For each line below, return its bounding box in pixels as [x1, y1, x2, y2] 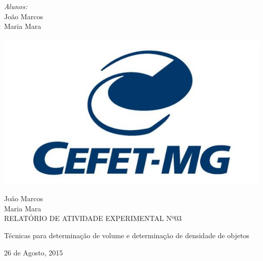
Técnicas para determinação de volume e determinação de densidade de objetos [4, 230, 249, 240]
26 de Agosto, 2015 [4, 247, 63, 257]
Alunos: [4, 1, 28, 11]
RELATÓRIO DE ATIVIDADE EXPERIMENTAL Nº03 [4, 213, 182, 223]
